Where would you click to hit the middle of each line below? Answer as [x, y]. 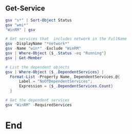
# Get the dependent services [38, 100]
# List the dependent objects [38, 67]
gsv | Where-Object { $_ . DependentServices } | [54, 72]
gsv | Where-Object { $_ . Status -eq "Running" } [56, 53]
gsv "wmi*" [17, 25]
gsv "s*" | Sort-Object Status [39, 20]
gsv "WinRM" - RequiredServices [39, 105]
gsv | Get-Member [24, 58]
